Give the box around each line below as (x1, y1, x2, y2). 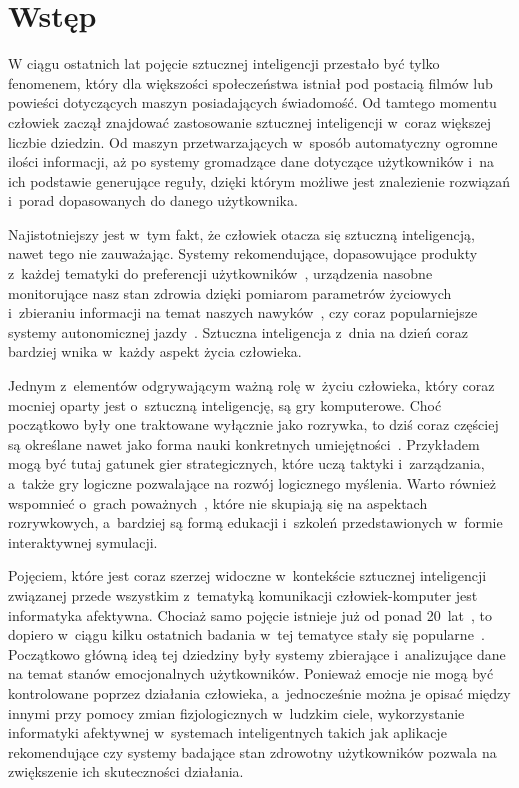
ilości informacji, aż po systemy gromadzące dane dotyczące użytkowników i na (8, 151, 494, 172)
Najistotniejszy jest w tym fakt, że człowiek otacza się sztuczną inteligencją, (8, 223, 476, 244)
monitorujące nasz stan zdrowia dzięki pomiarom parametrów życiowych (8, 282, 452, 303)
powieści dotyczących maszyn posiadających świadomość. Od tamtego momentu (8, 92, 497, 113)
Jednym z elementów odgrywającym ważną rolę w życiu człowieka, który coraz (8, 375, 495, 396)
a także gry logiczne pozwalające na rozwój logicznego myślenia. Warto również (8, 473, 496, 493)
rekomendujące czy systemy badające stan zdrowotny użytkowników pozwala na (8, 741, 497, 762)
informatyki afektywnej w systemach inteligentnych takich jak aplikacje (8, 722, 447, 743)
